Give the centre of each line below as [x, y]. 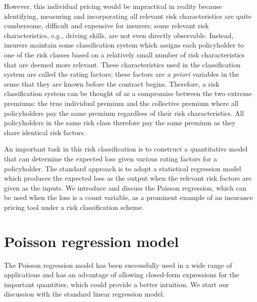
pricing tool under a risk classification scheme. [74, 207]
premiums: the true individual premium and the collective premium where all [121, 103]
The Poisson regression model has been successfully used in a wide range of [118, 265]
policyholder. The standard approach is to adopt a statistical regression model [123, 168]
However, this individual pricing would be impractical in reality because [113, 6]
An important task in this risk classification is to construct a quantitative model [126, 149]
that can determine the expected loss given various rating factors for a [111, 158]
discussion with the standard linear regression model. [84, 294]
